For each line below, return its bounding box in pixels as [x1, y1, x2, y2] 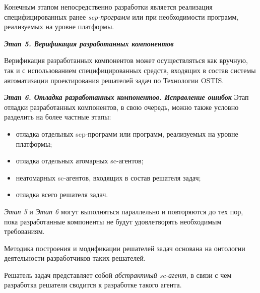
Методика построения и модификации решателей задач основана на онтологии [4, 243, 245, 253]
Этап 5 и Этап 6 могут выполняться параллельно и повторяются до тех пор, [4, 206, 243, 216]
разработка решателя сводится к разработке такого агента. [4, 279, 182, 290]
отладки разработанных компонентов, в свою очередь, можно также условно [4, 101, 239, 112]
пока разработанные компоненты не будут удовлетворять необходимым [4, 216, 222, 226]
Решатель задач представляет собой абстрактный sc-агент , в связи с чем [4, 269, 232, 280]
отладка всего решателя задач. [16, 189, 108, 200]
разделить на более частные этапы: [4, 111, 111, 122]
